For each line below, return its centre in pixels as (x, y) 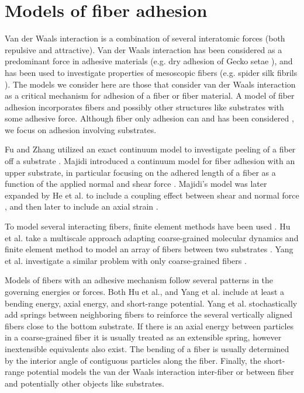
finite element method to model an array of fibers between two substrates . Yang (149, 249)
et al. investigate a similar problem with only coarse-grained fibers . (126, 260)
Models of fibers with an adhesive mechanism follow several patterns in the (139, 280)
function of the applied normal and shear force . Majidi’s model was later (136, 184)
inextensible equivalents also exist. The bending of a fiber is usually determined (147, 348)
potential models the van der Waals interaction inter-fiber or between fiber (160, 372)
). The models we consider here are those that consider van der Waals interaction (150, 84)
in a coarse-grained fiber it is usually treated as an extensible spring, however (143, 337)
